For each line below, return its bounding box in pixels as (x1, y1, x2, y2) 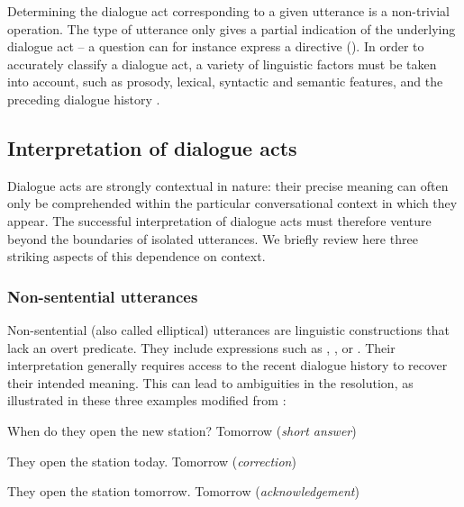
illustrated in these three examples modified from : (7, 391, 287, 410)
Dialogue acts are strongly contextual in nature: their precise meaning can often (7, 176, 449, 195)
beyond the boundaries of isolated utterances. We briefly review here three (7, 229, 418, 248)
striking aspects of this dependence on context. (7, 247, 266, 266)
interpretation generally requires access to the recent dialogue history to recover (7, 356, 448, 375)
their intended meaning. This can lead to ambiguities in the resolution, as (7, 373, 414, 392)
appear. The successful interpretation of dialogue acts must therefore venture (7, 211, 432, 230)
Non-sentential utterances (7, 285, 198, 307)
